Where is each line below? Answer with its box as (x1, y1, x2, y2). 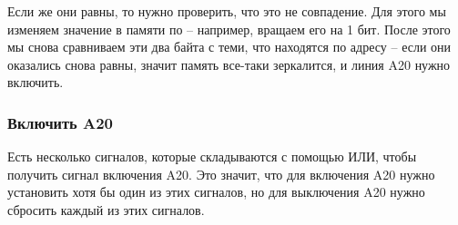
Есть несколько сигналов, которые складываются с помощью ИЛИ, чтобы (7, 147, 417, 166)
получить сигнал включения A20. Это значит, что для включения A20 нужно (7, 164, 435, 183)
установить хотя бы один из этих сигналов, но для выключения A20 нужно (7, 182, 425, 201)
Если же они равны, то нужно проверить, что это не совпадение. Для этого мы (7, 2, 446, 20)
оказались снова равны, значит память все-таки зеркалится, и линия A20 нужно (7, 54, 451, 73)
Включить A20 (7, 111, 114, 133)
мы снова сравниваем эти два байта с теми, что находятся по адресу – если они (7, 37, 452, 56)
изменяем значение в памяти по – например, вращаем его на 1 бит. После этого (7, 19, 451, 38)
